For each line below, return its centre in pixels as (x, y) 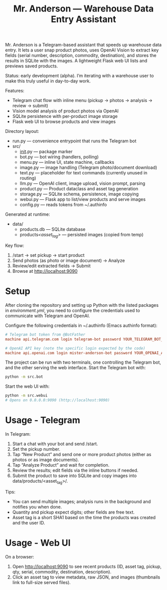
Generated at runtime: (28, 214)
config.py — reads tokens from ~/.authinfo (63, 205)
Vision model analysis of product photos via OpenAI (65, 111)
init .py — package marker (46, 152)
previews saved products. (32, 66)
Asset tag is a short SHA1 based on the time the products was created (84, 517)
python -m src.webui (27, 396)
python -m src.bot (24, 377)
